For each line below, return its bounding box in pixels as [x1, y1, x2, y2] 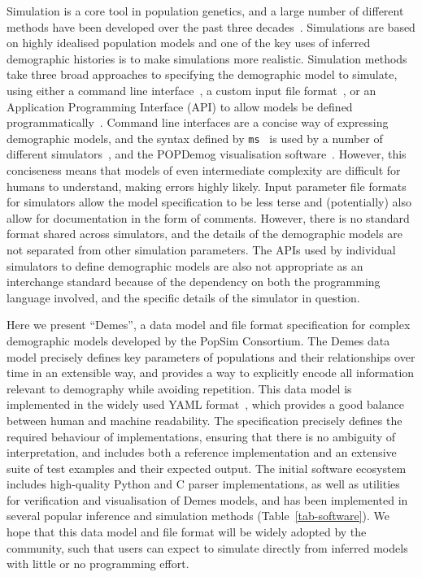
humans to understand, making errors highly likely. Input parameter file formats [7, 177, 407, 194]
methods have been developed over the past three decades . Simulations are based [7, 18, 415, 35]
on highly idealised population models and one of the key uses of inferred [7, 34, 371, 51]
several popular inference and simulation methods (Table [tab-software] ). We [7, 507, 390, 524]
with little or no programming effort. [7, 555, 189, 572]
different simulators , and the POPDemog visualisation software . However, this [7, 145, 407, 163]
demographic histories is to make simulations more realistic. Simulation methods [7, 50, 407, 67]
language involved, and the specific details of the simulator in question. [7, 288, 360, 306]
